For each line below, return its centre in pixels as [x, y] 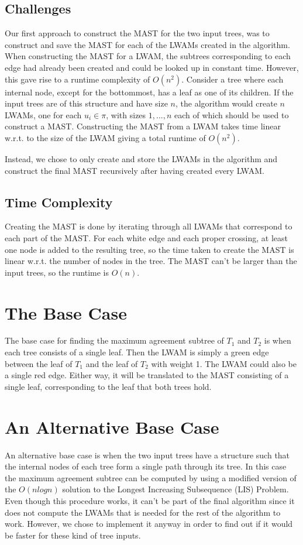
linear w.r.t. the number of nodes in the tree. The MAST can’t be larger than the [151, 261]
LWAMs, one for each [43, 114]
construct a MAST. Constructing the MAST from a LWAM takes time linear [143, 126]
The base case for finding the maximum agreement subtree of [114, 340]
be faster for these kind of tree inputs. [73, 535]
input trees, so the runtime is [57, 272]
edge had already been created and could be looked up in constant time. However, [152, 67]
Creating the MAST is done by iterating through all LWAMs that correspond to [149, 226]
